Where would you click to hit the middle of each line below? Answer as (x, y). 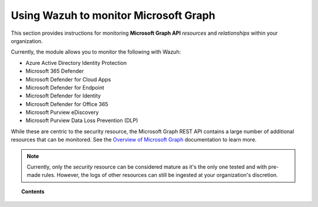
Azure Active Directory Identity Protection (76, 63)
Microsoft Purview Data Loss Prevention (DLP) (82, 120)
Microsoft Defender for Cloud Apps (68, 79)
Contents (33, 191)
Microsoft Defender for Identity (63, 96)
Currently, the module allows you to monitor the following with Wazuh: (96, 52)
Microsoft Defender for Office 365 (67, 104)
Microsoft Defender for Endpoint (65, 87)
